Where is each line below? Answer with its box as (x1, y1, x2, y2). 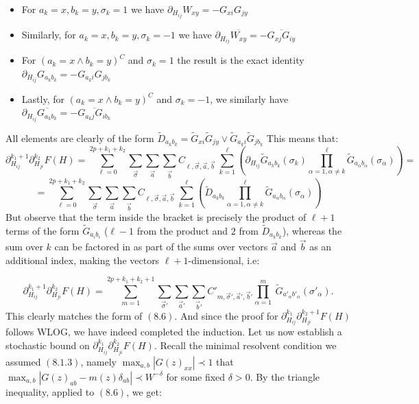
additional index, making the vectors (5, 252, 160, 267)
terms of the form (5, 223, 80, 237)
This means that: (266, 130, 339, 145)
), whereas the (282, 223, 342, 237)
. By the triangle (250, 369, 320, 383)
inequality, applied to (5, 384, 95, 399)
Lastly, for (21, 91, 64, 106)
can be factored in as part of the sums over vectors (54, 239, 268, 254)
